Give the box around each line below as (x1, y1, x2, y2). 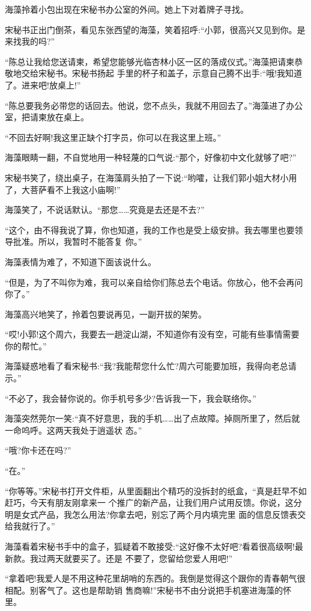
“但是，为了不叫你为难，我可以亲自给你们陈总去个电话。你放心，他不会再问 (5, 275, 303, 288)
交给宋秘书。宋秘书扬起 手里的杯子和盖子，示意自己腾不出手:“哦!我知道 (21, 67, 303, 79)
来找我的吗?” (5, 35, 55, 48)
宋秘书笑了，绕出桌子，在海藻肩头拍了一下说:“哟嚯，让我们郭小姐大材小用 (5, 171, 297, 183)
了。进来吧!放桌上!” (5, 78, 81, 91)
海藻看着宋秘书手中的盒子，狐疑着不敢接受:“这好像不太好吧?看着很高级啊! (5, 540, 295, 552)
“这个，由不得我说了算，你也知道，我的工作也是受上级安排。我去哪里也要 (5, 223, 295, 236)
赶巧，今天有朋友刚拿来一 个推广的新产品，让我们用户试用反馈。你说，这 (5, 496, 294, 509)
